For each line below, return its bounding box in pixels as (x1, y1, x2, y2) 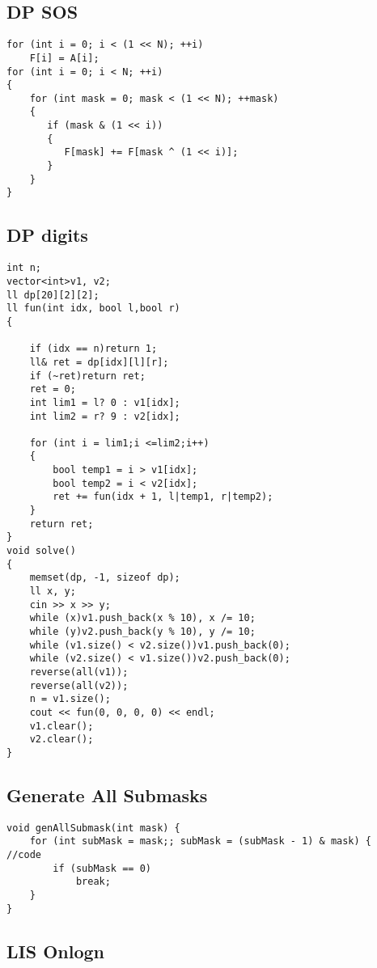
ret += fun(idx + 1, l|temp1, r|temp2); (53, 491, 273, 503)
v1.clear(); (29, 720, 94, 732)
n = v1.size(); (29, 693, 111, 705)
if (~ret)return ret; (29, 370, 146, 382)
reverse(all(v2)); (29, 679, 129, 691)
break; (75, 876, 111, 888)
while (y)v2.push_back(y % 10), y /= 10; (29, 626, 256, 637)
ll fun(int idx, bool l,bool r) (6, 302, 180, 315)
